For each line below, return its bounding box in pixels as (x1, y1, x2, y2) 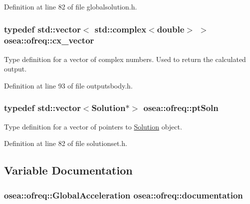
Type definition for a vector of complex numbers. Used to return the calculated (4, 53, 246, 64)
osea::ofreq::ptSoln (143, 101, 219, 114)
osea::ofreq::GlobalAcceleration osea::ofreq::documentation (4, 188, 243, 201)
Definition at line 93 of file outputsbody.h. (4, 80, 133, 90)
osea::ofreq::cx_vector (4, 34, 94, 46)
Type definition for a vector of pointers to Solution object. (4, 121, 182, 131)
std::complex (94, 22, 147, 35)
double (157, 22, 185, 35)
